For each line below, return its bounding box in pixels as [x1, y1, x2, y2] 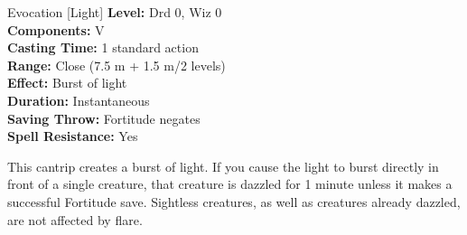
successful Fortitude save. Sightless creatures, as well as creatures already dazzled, [7, 192, 461, 211]
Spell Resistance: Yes [7, 127, 138, 146]
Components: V [7, 20, 105, 39]
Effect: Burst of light [7, 73, 127, 92]
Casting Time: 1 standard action [7, 38, 199, 57]
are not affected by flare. [7, 210, 143, 229]
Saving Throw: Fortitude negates [7, 108, 201, 127]
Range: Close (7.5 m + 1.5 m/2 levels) [7, 55, 226, 74]
